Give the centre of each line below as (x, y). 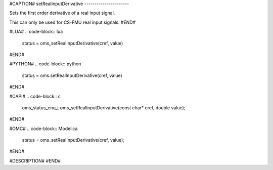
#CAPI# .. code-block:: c (35, 96)
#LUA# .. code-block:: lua (36, 32)
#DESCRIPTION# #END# (35, 161)
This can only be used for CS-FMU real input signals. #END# (73, 22)
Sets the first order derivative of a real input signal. (62, 13)
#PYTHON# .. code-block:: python (45, 64)
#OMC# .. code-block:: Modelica (43, 129)
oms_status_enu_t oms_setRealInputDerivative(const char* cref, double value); (104, 108)
